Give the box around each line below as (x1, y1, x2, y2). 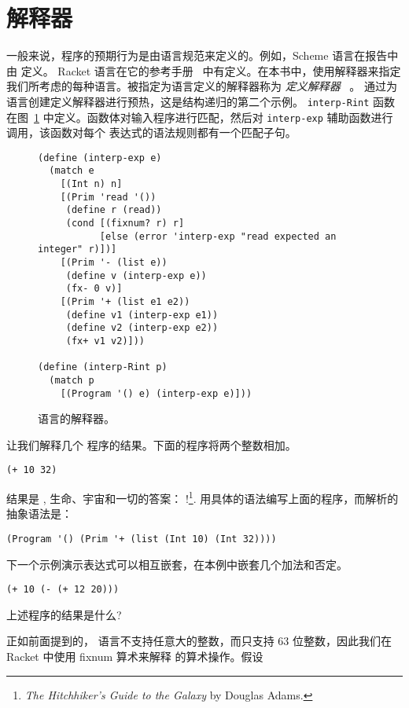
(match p (49, 374, 94, 386)
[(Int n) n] (60, 178, 123, 190)
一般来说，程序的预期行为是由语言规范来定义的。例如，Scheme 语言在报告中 (6, 47, 399, 64)
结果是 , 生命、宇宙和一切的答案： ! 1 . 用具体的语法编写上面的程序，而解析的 (6, 488, 399, 506)
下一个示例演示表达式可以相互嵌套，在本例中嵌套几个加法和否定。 (6, 556, 348, 572)
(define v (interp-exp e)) (65, 270, 207, 281)
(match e (49, 165, 94, 177)
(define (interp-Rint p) (38, 361, 168, 373)
